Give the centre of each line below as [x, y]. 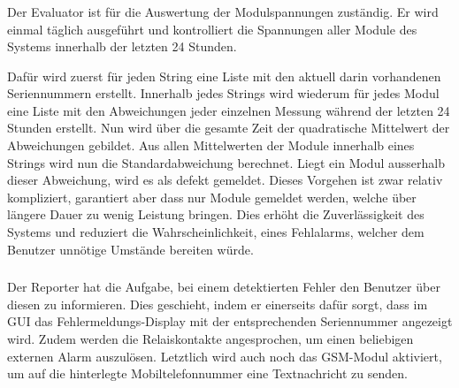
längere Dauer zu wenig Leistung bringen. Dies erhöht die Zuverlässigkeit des [216, 214]
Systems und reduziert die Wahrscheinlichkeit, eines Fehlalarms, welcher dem [216, 232]
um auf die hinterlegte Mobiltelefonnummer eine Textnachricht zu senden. [207, 373]
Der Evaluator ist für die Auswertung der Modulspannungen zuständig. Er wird [223, 11]
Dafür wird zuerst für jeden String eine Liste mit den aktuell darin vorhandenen [224, 76]
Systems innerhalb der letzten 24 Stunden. [122, 46]
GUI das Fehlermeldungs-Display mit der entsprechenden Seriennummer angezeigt [230, 321]
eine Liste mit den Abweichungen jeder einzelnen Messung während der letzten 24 [229, 110]
